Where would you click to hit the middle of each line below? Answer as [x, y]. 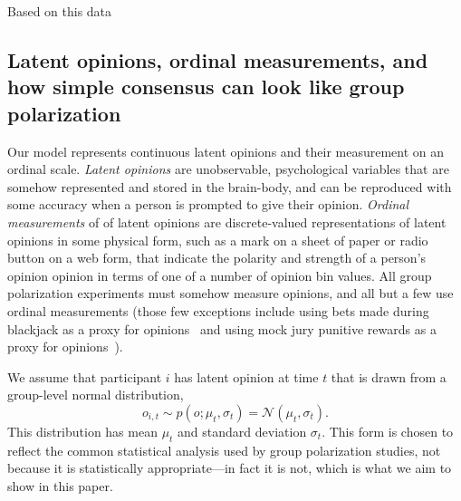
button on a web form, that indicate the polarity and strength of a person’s [217, 258]
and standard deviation [242, 431]
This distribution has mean [82, 431]
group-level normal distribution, [96, 395]
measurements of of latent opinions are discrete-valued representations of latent [227, 222]
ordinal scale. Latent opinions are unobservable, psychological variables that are [228, 169]
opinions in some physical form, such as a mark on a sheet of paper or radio [218, 240]
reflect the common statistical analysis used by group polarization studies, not [224, 450]
